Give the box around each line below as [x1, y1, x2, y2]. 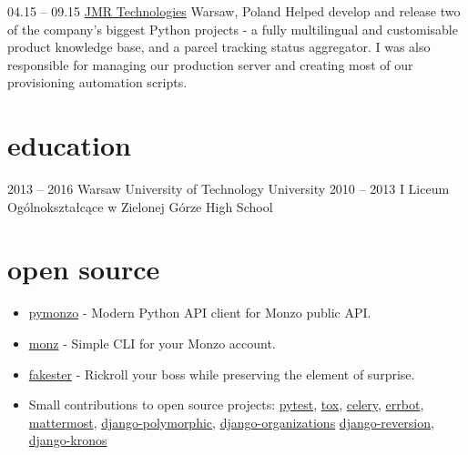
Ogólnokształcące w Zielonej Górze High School [7, 197, 273, 216]
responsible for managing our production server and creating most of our [7, 55, 413, 74]
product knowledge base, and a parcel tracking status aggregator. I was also [7, 37, 431, 56]
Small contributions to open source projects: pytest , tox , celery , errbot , [28, 395, 424, 414]
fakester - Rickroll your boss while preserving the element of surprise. [28, 364, 415, 383]
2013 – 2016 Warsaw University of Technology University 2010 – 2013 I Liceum [7, 179, 450, 198]
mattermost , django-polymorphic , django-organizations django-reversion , [28, 412, 434, 431]
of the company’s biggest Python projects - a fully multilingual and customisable [7, 19, 458, 38]
